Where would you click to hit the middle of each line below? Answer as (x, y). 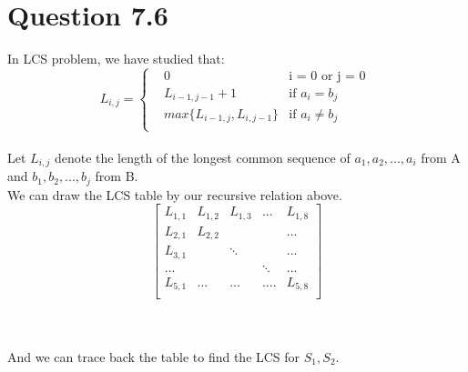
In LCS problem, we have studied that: (116, 59)
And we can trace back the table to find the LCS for (154, 356)
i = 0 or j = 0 (327, 76)
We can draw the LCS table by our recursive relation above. (175, 194)
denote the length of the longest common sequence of (202, 157)
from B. (117, 176)
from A (441, 157)
